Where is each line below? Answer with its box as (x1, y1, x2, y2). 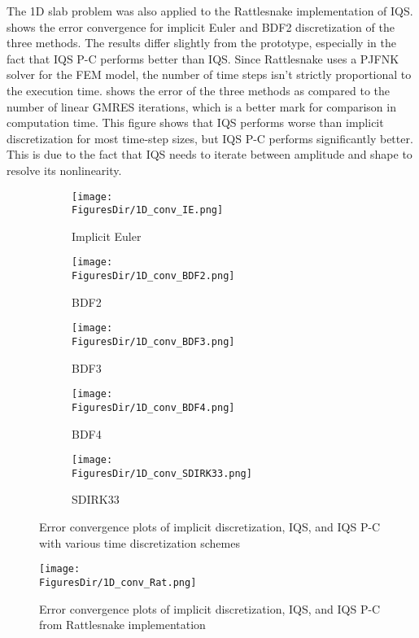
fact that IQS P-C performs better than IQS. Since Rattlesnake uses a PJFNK (7, 50, 399, 67)
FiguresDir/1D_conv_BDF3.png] (72, 336, 235, 347)
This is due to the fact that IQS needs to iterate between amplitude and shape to (7, 146, 412, 163)
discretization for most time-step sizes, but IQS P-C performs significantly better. (7, 129, 413, 146)
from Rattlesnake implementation (39, 616, 206, 633)
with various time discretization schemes (39, 534, 240, 551)
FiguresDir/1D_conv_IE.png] (72, 204, 224, 216)
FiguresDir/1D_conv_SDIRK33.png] (72, 467, 252, 479)
